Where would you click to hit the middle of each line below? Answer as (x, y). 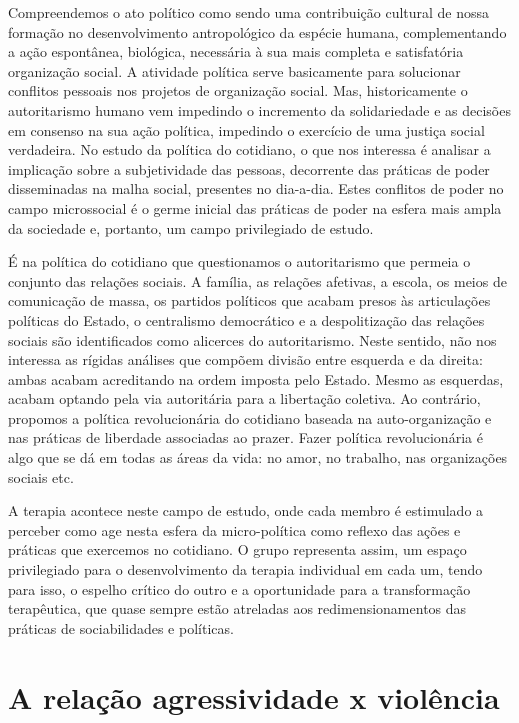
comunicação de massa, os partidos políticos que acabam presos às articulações (249, 300)
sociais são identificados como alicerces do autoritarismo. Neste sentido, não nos (252, 339)
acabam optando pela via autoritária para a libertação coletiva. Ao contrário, (244, 398)
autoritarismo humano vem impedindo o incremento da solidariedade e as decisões (259, 109)
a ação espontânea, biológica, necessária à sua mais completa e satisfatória (236, 51)
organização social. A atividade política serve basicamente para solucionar (234, 70)
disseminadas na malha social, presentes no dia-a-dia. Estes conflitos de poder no (256, 188)
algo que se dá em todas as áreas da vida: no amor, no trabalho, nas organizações (258, 457)
